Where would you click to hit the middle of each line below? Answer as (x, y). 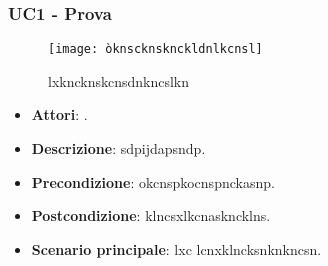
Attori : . (59, 114)
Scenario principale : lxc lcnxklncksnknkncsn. (176, 248)
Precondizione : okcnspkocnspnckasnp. (153, 181)
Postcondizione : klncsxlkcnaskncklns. (151, 215)
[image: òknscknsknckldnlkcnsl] (155, 49)
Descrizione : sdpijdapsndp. (118, 148)
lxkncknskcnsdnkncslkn (119, 80)
